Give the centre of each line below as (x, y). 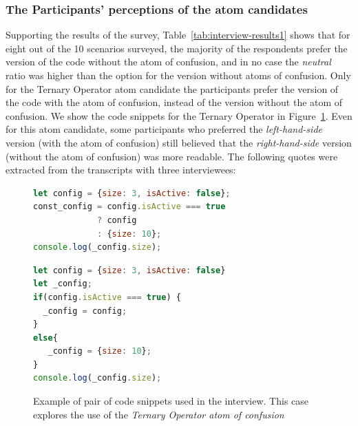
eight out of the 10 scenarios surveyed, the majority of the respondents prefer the (177, 48)
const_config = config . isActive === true (129, 207)
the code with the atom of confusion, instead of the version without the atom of (174, 102)
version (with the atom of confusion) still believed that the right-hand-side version (179, 142)
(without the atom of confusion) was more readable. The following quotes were (172, 156)
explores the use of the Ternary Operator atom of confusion (159, 414)
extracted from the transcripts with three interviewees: (121, 170)
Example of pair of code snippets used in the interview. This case (171, 401)
